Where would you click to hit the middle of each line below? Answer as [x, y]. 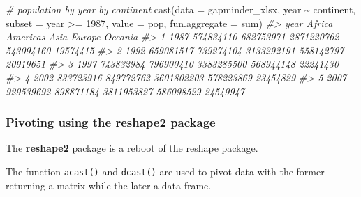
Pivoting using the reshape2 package [111, 122]
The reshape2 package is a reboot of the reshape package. [132, 148]
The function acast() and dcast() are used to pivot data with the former [165, 171]
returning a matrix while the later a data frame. [109, 185]
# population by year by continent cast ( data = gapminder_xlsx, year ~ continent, [181, 9]
